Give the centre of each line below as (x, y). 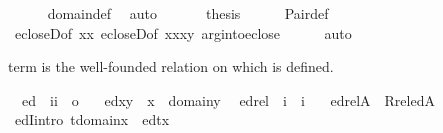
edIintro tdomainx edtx (92, 119)
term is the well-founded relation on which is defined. (171, 66)
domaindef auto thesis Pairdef (188, 13)
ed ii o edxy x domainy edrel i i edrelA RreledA (228, 99)
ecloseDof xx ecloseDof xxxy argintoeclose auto (183, 32)
